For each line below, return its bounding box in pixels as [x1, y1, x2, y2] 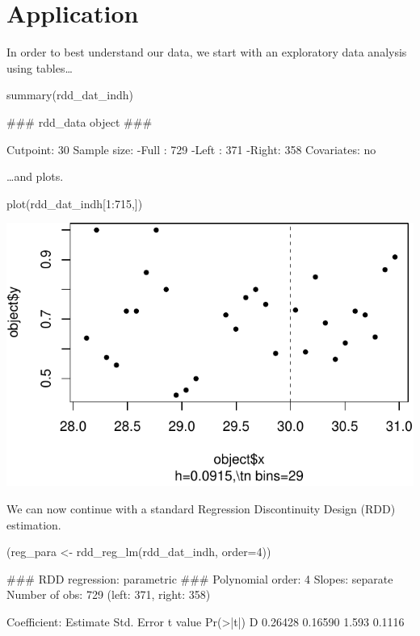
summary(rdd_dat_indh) [6, 86, 133, 103]
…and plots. [6, 168, 64, 185]
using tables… [6, 59, 73, 76]
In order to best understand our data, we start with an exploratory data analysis [6, 44, 407, 61]
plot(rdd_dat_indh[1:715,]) [6, 195, 143, 211]
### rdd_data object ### [6, 113, 153, 130]
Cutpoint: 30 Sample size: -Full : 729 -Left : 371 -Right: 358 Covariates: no [6, 140, 376, 157]
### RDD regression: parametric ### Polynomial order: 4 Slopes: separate [6, 570, 393, 587]
